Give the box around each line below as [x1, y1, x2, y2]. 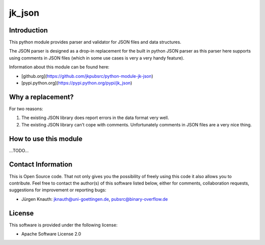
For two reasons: [9, 106, 44, 112]
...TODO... [9, 148, 29, 153]
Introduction [9, 26, 48, 34]
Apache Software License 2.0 [21, 231, 81, 237]
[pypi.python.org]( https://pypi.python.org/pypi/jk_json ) [21, 80, 132, 86]
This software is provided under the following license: [9, 222, 118, 228]
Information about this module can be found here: [9, 64, 110, 70]
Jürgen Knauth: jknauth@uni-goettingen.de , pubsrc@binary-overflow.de [21, 196, 168, 202]
